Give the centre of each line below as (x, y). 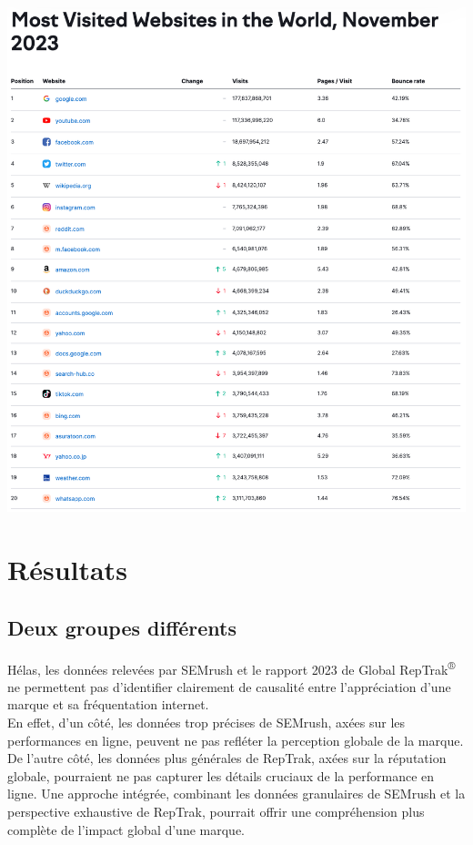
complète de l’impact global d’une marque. (126, 829)
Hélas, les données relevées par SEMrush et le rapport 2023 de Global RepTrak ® (231, 667)
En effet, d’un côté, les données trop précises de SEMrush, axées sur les (206, 722)
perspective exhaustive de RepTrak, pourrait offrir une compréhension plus (216, 811)
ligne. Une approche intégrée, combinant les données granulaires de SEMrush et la (236, 794)
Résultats (67, 570)
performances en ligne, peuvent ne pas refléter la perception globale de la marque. (236, 740)
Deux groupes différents (122, 627)
